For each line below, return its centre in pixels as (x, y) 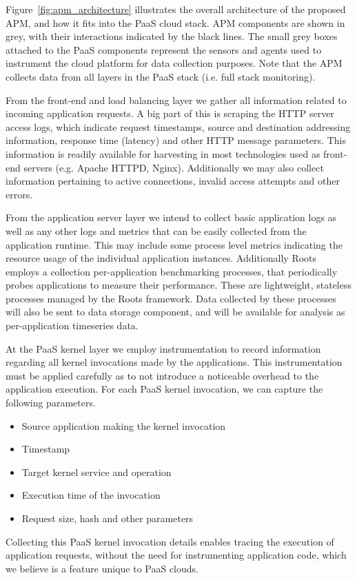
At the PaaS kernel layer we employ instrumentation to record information (163, 348)
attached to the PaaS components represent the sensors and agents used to (164, 49)
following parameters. (51, 403)
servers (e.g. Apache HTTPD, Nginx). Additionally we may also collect (174, 167)
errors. (19, 194)
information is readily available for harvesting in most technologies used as (163, 153)
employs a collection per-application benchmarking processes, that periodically (172, 271)
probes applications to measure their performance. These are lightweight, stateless (179, 285)
